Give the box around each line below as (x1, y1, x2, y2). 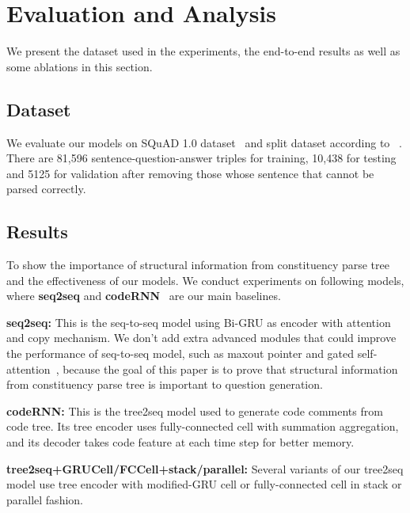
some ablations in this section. (6, 58, 153, 74)
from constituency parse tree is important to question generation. (6, 376, 323, 393)
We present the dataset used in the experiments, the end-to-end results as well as (6, 43, 401, 59)
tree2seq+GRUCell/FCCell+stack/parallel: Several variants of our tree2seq (6, 460, 404, 477)
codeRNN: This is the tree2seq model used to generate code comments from (6, 402, 383, 419)
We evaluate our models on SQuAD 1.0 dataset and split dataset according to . (6, 134, 402, 150)
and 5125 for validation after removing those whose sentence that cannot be (6, 165, 374, 181)
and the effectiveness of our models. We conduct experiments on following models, (6, 272, 404, 288)
